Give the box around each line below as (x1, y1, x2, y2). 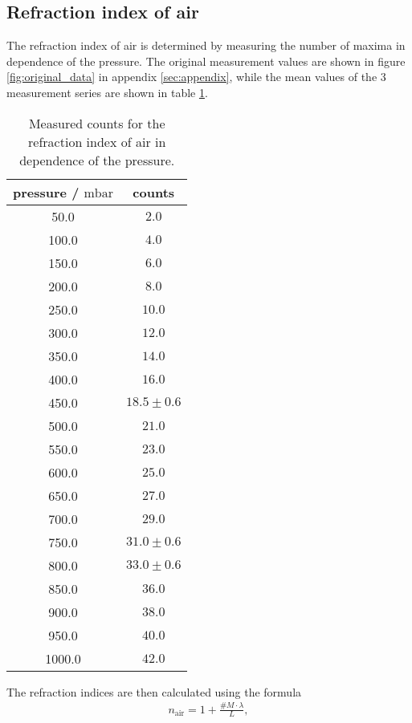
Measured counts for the (28, 113, 165, 132)
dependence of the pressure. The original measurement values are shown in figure (6, 52, 406, 69)
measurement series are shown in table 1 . (6, 83, 208, 100)
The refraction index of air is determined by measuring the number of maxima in (6, 37, 406, 54)
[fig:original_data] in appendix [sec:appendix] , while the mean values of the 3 (6, 68, 386, 85)
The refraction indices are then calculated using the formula (6, 683, 302, 700)
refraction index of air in (28, 132, 166, 151)
